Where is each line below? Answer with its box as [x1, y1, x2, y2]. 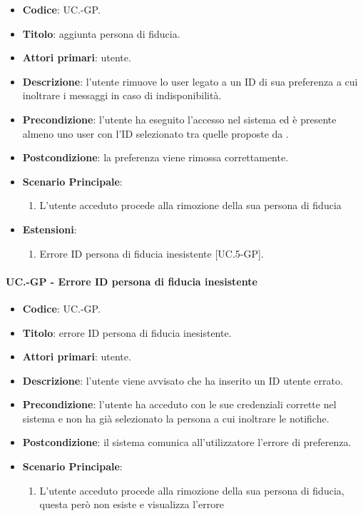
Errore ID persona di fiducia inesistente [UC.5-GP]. [39, 246, 264, 260]
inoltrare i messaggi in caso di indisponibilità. [22, 88, 222, 103]
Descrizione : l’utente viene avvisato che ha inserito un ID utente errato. [22, 373, 343, 388]
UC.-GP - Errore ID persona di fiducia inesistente [6, 273, 257, 288]
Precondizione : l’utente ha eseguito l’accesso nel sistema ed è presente [22, 111, 337, 126]
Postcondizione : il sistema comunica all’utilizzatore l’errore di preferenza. [22, 435, 352, 450]
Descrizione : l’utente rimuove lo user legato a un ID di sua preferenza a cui [22, 74, 358, 88]
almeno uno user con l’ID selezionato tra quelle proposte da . [22, 126, 289, 141]
